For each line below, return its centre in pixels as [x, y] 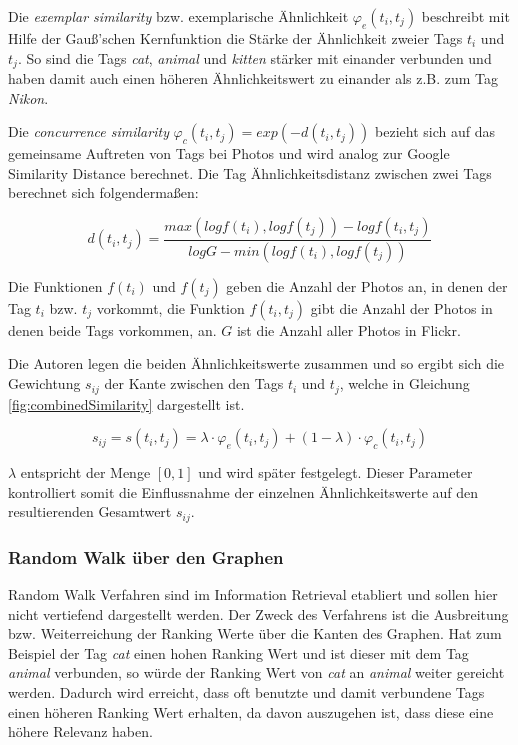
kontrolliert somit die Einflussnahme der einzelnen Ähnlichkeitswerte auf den [243, 491]
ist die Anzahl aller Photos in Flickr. [348, 329]
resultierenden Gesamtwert [90, 511]
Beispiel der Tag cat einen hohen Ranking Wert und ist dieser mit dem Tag [238, 652]
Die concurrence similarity [88, 131]
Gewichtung [44, 383]
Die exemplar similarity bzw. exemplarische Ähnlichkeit [178, 16]
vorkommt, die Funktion [170, 307]
